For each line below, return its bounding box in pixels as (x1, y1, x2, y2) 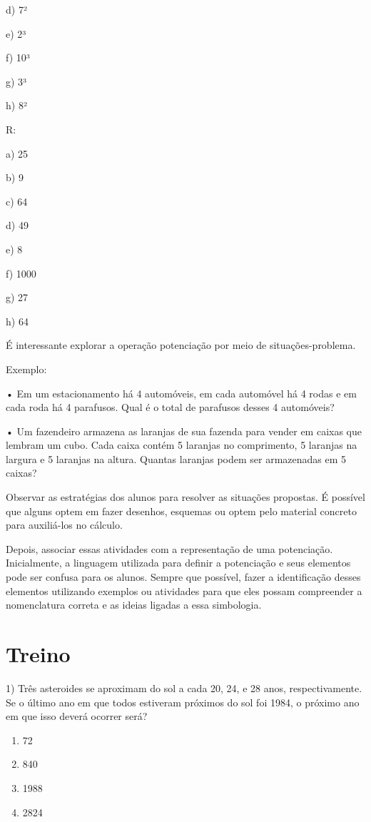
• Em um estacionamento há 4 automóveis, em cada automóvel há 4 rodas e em (6, 385, 357, 400)
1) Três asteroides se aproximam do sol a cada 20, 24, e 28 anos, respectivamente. (6, 680, 362, 695)
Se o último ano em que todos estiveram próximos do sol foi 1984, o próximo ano (6, 694, 360, 709)
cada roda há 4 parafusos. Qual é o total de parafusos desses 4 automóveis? (6, 400, 335, 415)
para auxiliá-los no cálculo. (6, 517, 123, 532)
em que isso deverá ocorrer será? (6, 709, 148, 724)
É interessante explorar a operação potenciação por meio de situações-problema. (6, 338, 356, 352)
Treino (6, 639, 71, 668)
